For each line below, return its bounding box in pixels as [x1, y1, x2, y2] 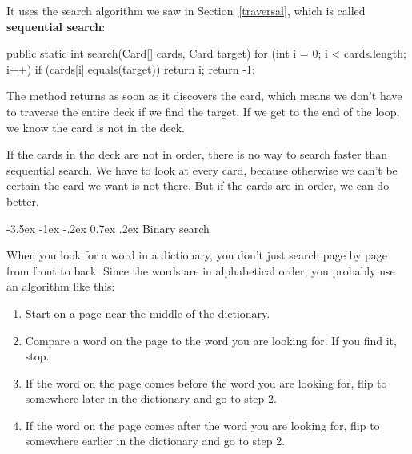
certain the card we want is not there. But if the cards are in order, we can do [6, 177, 390, 194]
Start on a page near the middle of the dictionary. [25, 304, 270, 321]
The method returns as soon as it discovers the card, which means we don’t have [6, 87, 402, 104]
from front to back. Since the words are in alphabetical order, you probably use [6, 262, 395, 279]
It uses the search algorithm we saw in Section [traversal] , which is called [6, 2, 366, 18]
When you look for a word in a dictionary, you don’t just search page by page [6, 247, 387, 263]
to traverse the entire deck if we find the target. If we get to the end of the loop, [6, 102, 400, 119]
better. [6, 192, 39, 209]
